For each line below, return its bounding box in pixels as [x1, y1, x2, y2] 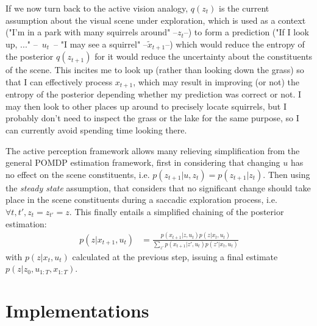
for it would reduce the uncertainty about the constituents [94, 50, 313, 63]
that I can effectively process [5, 75, 113, 88]
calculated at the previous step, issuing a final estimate [72, 250, 278, 263]
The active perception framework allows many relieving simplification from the [5, 144, 300, 157]
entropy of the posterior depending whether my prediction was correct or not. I [5, 88, 302, 101]
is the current [219, 2, 269, 14]
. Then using [263, 168, 310, 180]
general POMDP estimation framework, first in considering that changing [5, 156, 280, 169]
